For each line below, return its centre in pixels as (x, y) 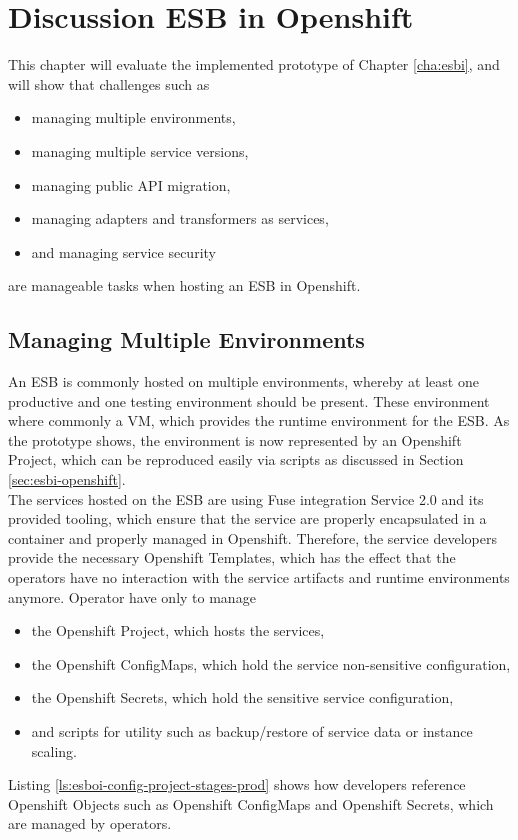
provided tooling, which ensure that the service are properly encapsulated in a (247, 518)
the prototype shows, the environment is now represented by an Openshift (235, 439)
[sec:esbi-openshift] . (67, 479)
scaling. (54, 750)
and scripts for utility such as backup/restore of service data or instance (252, 730)
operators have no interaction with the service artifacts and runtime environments (259, 577)
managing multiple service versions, (140, 150)
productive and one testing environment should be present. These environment (249, 400)
